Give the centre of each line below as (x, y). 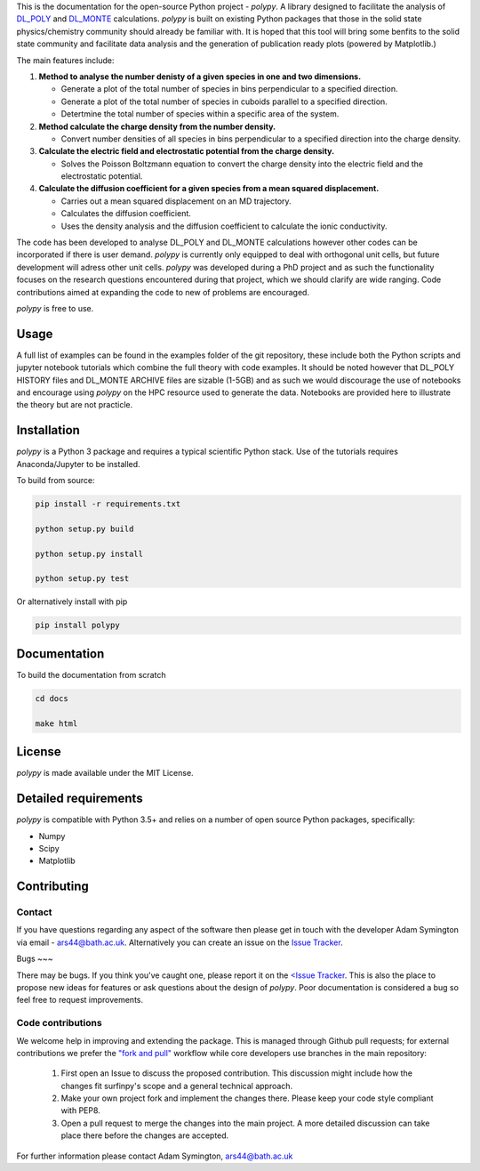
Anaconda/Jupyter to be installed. (79, 464)
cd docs (52, 698)
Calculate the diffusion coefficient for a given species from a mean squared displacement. (209, 189)
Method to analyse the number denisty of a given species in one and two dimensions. (200, 77)
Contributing (52, 887)
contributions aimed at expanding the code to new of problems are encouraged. (163, 292)
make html (56, 723)
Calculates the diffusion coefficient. (126, 214)
